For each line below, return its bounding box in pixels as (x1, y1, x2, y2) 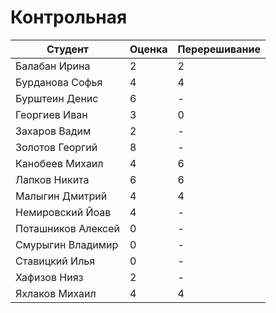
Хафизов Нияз (15, 270, 84, 284)
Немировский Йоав (15, 205, 112, 219)
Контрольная (10, 6, 128, 29)
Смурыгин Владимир (15, 237, 119, 251)
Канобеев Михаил (15, 156, 104, 170)
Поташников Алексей (15, 221, 121, 235)
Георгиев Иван (15, 107, 88, 121)
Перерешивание (177, 42, 261, 56)
